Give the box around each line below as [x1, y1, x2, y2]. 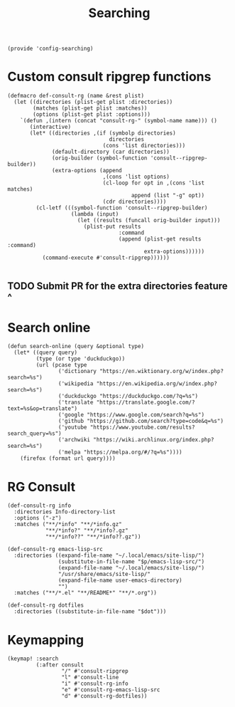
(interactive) [29, 123, 72, 131]
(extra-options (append [52, 167, 122, 174]
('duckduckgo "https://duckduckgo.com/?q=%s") [58, 393, 199, 400]
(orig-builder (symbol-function [52, 155, 148, 162]
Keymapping [7, 632, 84, 648]
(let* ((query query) [13, 349, 78, 357]
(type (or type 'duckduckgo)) [35, 355, 126, 362]
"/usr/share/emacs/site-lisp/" [58, 571, 151, 578]
